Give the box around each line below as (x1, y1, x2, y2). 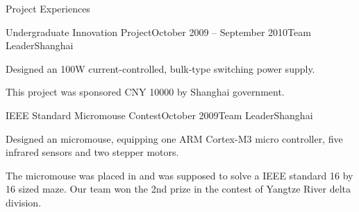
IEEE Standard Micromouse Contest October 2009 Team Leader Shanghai (6, 107, 313, 122)
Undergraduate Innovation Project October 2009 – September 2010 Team (6, 24, 311, 39)
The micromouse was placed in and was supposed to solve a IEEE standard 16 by (6, 168, 353, 182)
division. (6, 195, 42, 209)
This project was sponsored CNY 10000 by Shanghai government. (6, 85, 285, 99)
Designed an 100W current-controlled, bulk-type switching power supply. (6, 61, 315, 76)
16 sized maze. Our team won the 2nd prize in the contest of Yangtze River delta (6, 182, 351, 196)
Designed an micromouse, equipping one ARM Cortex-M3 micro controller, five (6, 131, 343, 145)
